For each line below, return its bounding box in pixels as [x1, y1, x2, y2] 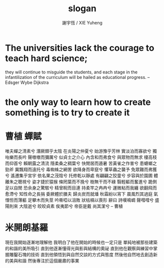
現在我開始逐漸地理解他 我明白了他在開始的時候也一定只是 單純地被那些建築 [5, 239, 158, 245]
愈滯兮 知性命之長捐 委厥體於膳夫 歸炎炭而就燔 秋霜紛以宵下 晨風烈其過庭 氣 [5, 191, 158, 196]
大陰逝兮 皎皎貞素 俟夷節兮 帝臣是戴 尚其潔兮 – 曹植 [19, 203, 123, 209]
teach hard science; [5, 52, 88, 64]
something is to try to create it [5, 107, 130, 118]
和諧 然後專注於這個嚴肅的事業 [18, 258, 79, 264]
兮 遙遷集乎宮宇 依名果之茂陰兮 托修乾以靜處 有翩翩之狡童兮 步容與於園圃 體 [5, 172, 158, 178]
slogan [68, 3, 96, 14]
